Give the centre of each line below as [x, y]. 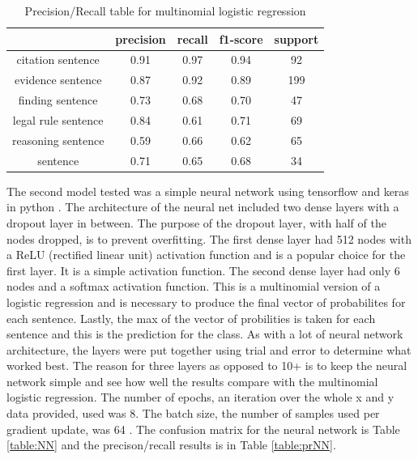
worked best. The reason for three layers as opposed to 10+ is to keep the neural [207, 365]
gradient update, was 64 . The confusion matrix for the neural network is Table [203, 429]
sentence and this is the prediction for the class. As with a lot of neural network [205, 334]
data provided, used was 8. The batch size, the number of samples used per [193, 413]
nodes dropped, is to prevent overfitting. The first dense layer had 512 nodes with [209, 238]
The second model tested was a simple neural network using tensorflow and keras [208, 191]
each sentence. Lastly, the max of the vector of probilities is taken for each [191, 318]
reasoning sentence [58, 140]
